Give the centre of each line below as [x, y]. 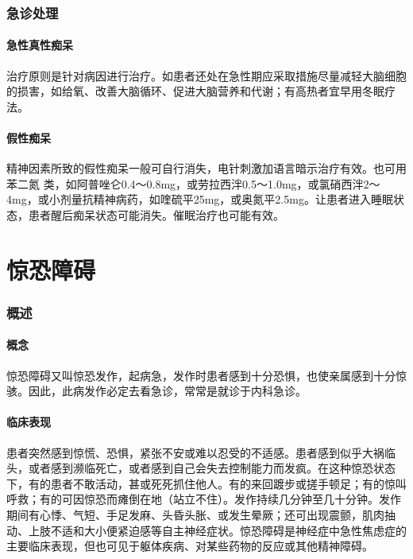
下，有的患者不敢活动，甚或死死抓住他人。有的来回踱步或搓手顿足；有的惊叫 [206, 483]
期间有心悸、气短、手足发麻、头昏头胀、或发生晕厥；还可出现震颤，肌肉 [195, 514]
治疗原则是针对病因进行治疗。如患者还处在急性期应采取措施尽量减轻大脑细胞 [206, 75]
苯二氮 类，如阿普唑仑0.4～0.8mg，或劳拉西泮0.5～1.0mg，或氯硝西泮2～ [193, 183]
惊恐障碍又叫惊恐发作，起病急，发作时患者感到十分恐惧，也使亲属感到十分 [201, 375]
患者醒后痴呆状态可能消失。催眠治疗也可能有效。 [156, 215]
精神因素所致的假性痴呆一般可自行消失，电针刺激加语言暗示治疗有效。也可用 [206, 168]
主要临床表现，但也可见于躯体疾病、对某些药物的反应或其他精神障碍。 [190, 546]
